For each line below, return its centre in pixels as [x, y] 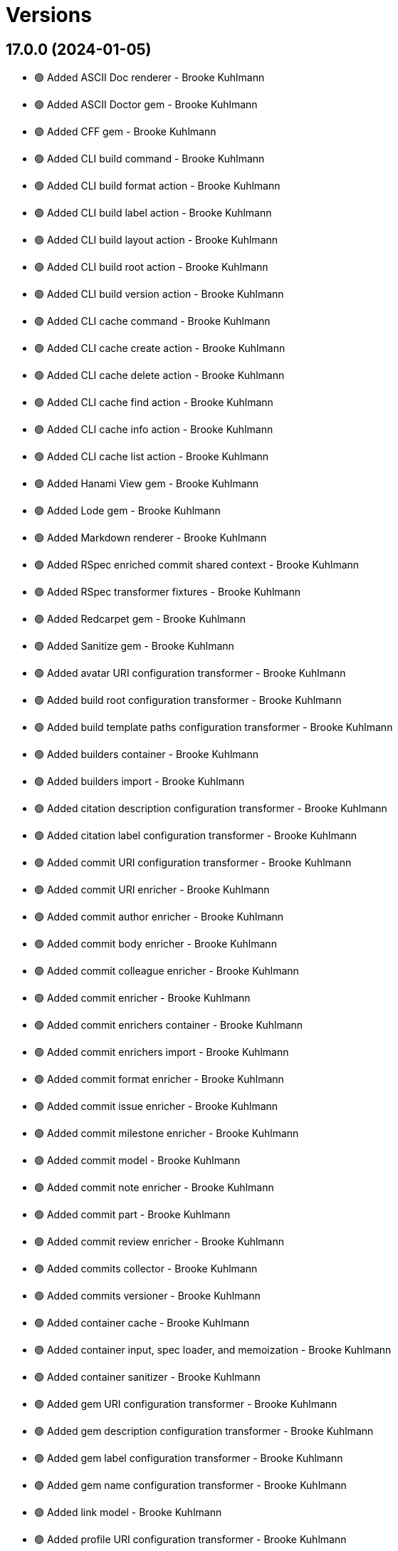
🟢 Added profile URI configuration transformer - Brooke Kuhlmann [190, 1540]
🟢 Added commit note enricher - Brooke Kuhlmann [154, 1188]
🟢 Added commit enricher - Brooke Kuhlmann [142, 998]
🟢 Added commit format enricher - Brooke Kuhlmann [159, 1079]
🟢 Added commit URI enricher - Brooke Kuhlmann [152, 890]
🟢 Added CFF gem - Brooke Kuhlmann [125, 132]
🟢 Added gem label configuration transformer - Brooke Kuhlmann [189, 1458]
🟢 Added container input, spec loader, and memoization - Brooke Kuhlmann [213, 1350]
